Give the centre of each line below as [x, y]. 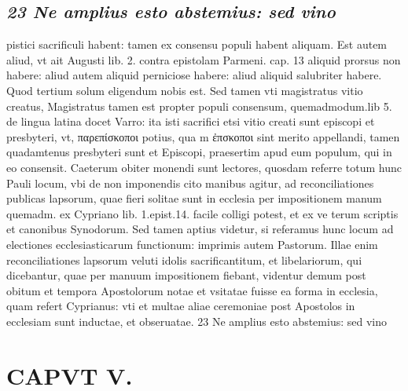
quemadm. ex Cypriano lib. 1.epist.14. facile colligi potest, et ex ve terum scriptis [202, 213]
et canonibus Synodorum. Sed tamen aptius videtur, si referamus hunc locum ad [200, 229]
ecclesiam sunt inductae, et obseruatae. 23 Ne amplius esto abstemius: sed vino [197, 321]
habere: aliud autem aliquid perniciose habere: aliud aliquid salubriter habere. [194, 75]
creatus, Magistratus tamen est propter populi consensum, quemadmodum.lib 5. [199, 106]
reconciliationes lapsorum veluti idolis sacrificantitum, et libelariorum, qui [184, 259]
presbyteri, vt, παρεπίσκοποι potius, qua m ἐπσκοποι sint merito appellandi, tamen [203, 136]
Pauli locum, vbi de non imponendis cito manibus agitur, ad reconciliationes [190, 183]
